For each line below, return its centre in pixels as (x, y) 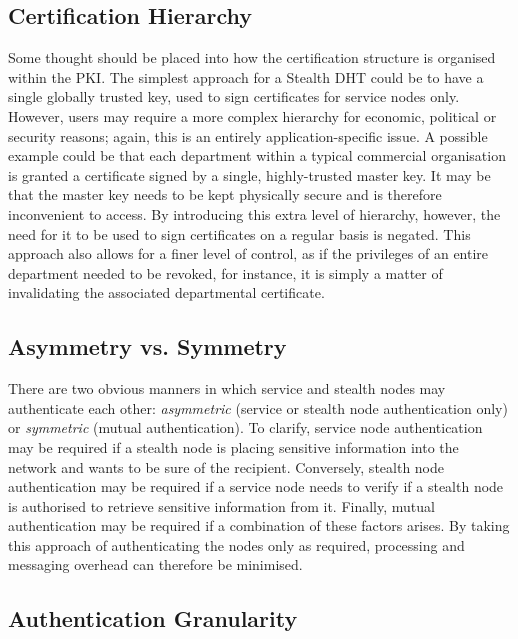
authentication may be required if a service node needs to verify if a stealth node (256, 486)
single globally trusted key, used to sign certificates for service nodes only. (234, 96)
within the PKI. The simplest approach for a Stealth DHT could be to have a (246, 76)
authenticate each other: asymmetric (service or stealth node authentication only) (258, 407)
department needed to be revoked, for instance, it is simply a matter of (225, 272)
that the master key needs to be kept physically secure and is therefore (225, 194)
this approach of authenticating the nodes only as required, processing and (236, 544)
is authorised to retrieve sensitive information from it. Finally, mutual (221, 505)
